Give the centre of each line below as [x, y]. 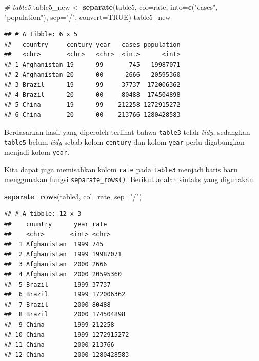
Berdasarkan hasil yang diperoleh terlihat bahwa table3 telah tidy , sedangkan [127, 132]
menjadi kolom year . [37, 152]
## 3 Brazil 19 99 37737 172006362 [92, 85]
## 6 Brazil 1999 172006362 [65, 295]
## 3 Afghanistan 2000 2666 [56, 264]
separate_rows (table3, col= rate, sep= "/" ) [73, 196]
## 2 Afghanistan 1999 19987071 [63, 254]
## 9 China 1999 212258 [59, 324]
